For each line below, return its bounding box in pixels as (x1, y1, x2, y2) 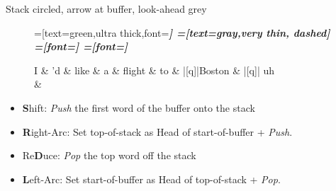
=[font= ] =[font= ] (34, 39, 128, 54)
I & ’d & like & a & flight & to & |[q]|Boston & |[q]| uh (34, 62, 275, 77)
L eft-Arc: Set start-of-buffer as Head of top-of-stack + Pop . (22, 171, 281, 186)
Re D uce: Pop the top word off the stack (22, 148, 196, 163)
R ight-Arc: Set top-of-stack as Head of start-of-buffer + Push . (22, 124, 293, 139)
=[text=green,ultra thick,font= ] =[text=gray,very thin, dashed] (34, 25, 330, 40)
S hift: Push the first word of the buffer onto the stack (22, 100, 255, 115)
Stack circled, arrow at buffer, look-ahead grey (6, 1, 207, 16)
